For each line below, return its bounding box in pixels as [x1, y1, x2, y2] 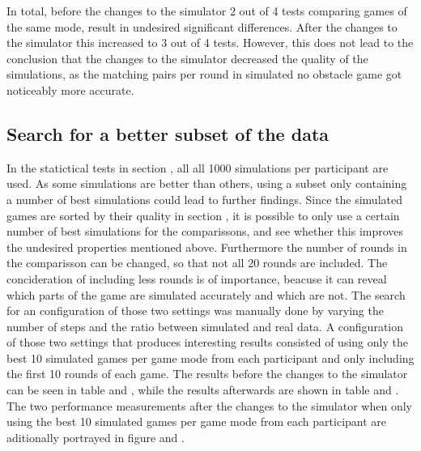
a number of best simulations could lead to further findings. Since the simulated [6, 190, 402, 207]
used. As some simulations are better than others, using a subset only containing [6, 175, 407, 192]
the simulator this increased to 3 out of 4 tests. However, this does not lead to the [6, 34, 414, 51]
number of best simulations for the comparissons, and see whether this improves [6, 223, 404, 240]
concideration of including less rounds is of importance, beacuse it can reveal [6, 270, 387, 287]
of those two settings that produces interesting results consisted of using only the [6, 334, 408, 351]
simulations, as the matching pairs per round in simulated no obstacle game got [6, 66, 402, 83]
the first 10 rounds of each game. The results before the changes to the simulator [6, 365, 408, 382]
